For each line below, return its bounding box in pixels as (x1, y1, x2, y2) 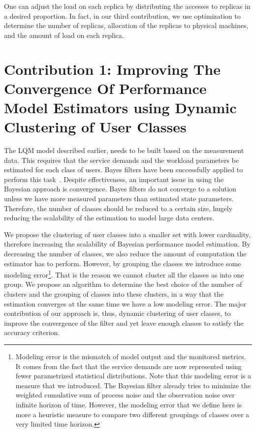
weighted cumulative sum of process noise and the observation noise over (15, 390, 235, 400)
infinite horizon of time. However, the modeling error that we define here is (15, 399, 242, 409)
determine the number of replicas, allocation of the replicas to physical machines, (4, 20, 249, 31)
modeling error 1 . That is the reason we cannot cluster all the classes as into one (4, 268, 244, 279)
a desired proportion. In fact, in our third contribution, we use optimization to (4, 10, 241, 21)
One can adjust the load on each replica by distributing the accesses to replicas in (4, 1, 251, 11)
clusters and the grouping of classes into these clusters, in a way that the (4, 289, 224, 299)
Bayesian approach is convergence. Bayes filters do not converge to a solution (4, 184, 236, 194)
